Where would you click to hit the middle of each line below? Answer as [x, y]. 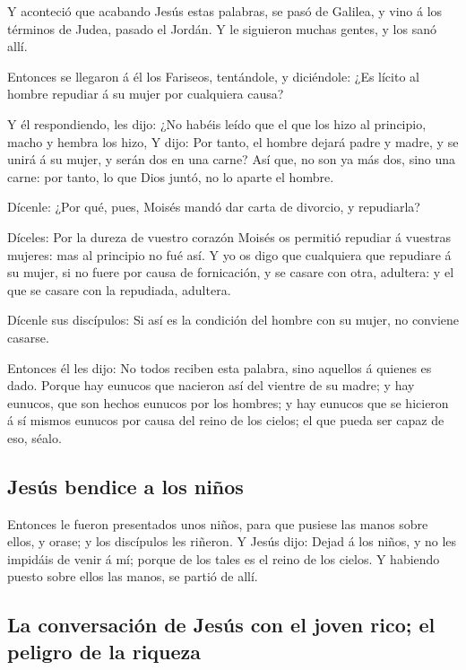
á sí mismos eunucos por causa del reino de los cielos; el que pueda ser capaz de [226, 420]
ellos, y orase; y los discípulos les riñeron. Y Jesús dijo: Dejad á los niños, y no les [232, 541]
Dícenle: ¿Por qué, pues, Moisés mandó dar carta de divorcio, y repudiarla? [214, 207]
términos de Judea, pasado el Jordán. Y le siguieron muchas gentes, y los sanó [222, 28]
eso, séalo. [35, 437]
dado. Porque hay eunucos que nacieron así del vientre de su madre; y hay [211, 385]
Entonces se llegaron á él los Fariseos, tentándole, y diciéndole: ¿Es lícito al [213, 76]
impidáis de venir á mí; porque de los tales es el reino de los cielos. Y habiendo [224, 558]
